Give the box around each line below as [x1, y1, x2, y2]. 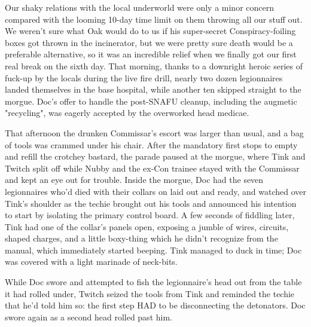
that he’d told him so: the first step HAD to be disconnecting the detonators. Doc [5, 299, 306, 311]
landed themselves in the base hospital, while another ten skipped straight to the [5, 83, 301, 96]
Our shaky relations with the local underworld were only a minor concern [5, 1, 275, 13]
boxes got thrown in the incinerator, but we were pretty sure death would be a [5, 36, 293, 48]
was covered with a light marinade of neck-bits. [5, 255, 178, 268]
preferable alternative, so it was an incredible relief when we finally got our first [5, 48, 297, 60]
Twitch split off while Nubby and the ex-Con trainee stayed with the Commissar [5, 161, 300, 174]
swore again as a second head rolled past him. [5, 310, 172, 323]
